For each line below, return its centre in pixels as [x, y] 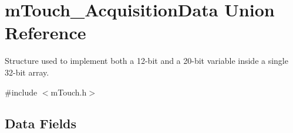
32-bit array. [27, 72]
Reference [46, 33]
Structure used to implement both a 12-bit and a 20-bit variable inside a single [146, 61]
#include [21, 92]
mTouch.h [69, 92]
